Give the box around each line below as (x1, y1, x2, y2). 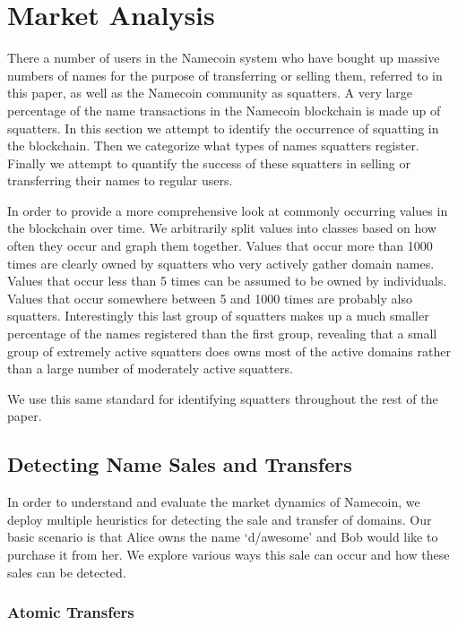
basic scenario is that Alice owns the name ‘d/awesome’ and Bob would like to (7, 527, 438, 546)
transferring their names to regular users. (7, 171, 233, 190)
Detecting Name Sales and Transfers (7, 450, 352, 478)
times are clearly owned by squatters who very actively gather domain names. (7, 253, 435, 272)
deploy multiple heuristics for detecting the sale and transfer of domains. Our (7, 509, 432, 528)
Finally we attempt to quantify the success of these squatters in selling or (7, 153, 410, 172)
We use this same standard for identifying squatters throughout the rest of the (7, 389, 438, 407)
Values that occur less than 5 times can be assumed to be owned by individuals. (7, 271, 447, 290)
